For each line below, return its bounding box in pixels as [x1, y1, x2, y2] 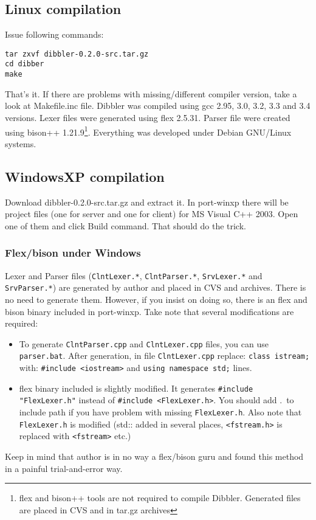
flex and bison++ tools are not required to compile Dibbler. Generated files [19, 491, 301, 504]
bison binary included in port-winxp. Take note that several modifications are [5, 305, 294, 317]
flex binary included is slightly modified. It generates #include [19, 381, 253, 394]
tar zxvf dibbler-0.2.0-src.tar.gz [5, 49, 149, 58]
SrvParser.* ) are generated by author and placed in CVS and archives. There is [5, 281, 306, 294]
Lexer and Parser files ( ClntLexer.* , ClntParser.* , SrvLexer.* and [5, 269, 263, 282]
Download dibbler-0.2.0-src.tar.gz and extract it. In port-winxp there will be [5, 195, 289, 208]
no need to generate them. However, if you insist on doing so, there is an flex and [5, 293, 307, 305]
